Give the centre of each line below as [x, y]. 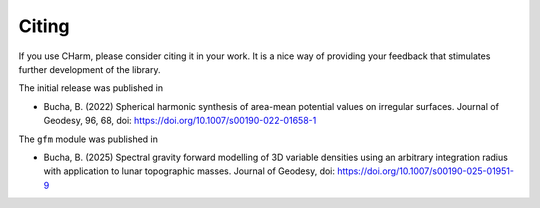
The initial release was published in [91, 88]
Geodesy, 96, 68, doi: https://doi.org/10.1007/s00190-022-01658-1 [180, 121]
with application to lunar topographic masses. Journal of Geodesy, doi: [189, 171]
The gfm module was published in [88, 139]
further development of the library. [89, 69]
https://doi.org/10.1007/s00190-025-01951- [425, 171]
